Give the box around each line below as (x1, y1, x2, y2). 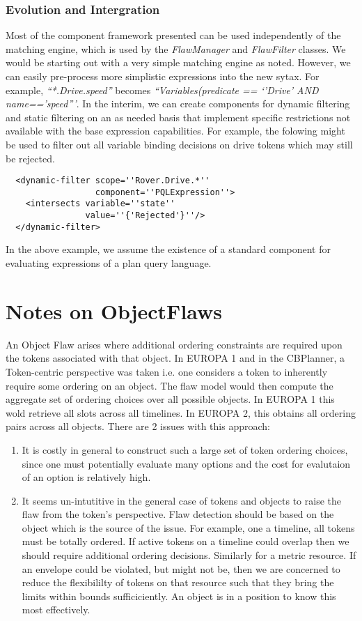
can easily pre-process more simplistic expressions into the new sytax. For (6, 69, 320, 83)
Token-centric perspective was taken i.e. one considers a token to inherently (6, 364, 328, 378)
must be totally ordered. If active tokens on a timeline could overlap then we (22, 534, 349, 549)
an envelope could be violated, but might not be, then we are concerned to (22, 561, 340, 576)
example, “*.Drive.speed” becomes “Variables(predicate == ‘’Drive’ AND (6, 82, 319, 97)
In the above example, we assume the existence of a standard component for (6, 242, 331, 256)
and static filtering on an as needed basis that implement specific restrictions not (6, 109, 351, 124)
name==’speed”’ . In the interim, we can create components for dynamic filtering (6, 96, 350, 111)
